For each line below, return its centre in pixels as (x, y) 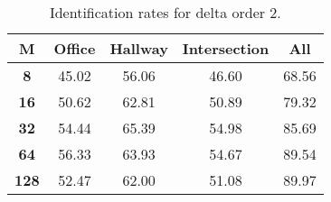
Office (75, 48)
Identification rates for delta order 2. (165, 12)
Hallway (139, 48)
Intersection (226, 48)
